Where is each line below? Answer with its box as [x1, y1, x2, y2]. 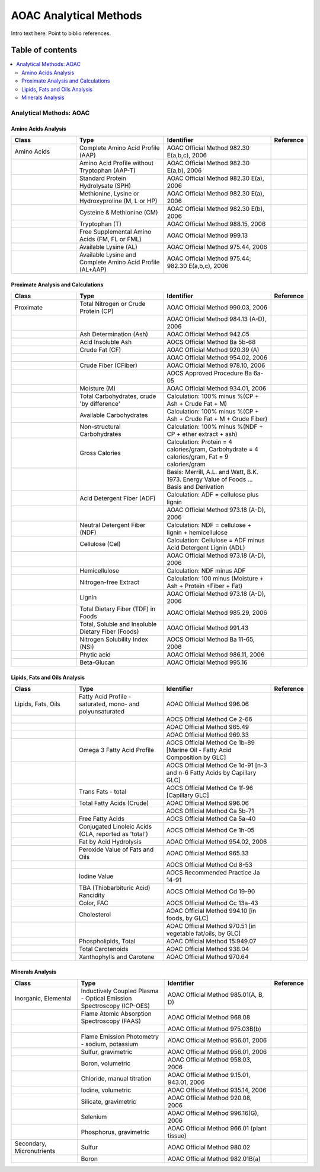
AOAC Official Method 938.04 [166, 944, 249, 953]
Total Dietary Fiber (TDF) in [79, 605, 156, 613]
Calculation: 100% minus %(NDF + [167, 422, 264, 431]
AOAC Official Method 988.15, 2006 [167, 220, 266, 228]
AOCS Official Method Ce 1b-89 [166, 738, 255, 747]
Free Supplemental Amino [79, 228, 152, 236]
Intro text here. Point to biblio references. [11, 30, 111, 37]
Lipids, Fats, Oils [14, 700, 60, 708]
